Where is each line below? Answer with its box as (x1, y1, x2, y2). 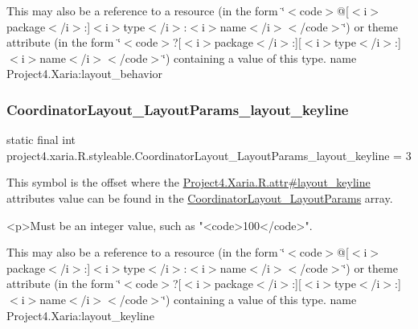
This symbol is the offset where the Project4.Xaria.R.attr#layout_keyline (6, 174, 371, 191)
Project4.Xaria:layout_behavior (6, 65, 163, 82)
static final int (6, 131, 76, 148)
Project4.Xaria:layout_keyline (6, 306, 154, 323)
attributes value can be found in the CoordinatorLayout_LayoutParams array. (6, 189, 393, 206)
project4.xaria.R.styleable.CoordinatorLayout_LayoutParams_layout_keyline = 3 (6, 146, 412, 163)
